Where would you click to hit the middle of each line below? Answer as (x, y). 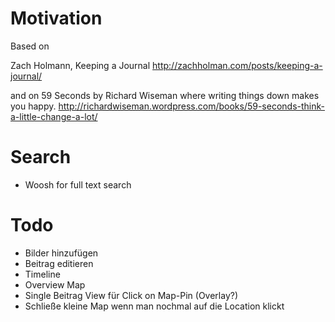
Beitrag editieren (59, 263)
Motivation (56, 18)
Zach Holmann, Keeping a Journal (80, 65)
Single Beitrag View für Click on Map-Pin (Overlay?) (131, 295)
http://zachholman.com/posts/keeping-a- (237, 65)
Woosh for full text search (78, 184)
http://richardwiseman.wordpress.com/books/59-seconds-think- (191, 106)
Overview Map (55, 284)
